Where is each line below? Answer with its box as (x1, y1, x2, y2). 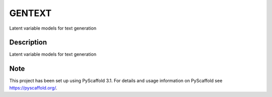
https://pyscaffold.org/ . (9, 84, 57, 90)
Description (9, 38, 47, 47)
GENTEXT (9, 8, 52, 19)
